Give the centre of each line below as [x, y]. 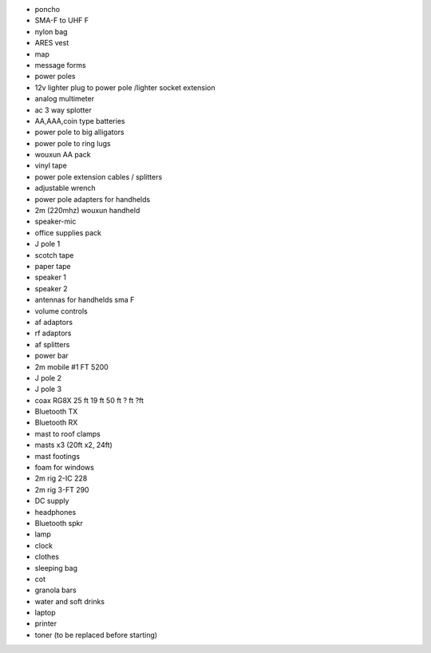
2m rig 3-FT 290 [62, 489]
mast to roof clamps [68, 433]
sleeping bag [56, 568]
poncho [47, 9]
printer [46, 623]
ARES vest [52, 43]
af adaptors [54, 322]
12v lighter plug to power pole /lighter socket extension [125, 87]
